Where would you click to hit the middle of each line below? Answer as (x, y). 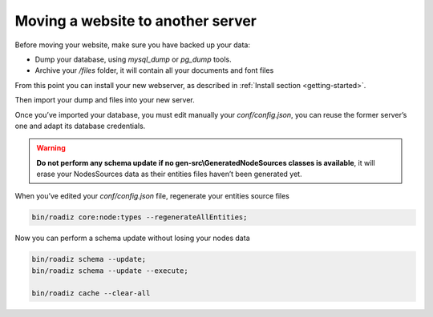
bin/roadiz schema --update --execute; (110, 271)
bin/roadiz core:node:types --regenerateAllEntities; (140, 217)
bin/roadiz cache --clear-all (91, 293)
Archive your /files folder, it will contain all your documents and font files (154, 70)
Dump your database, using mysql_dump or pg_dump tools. (133, 59)
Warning (51, 148)
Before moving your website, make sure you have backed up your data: (132, 45)
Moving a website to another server (136, 21)
